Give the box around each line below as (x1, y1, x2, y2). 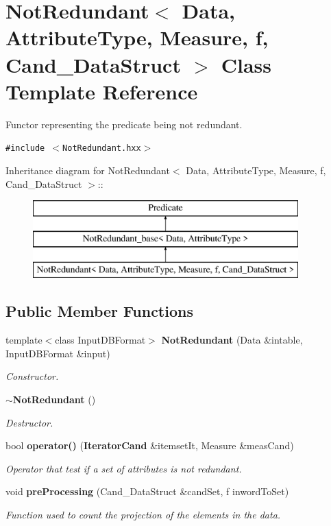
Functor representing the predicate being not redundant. (5, 117, 243, 131)
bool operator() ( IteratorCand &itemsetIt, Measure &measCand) (5, 438, 294, 453)
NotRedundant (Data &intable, (161, 333, 303, 347)
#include (5, 143, 45, 154)
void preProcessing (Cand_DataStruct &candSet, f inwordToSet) (5, 484, 289, 499)
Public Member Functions (5, 300, 193, 322)
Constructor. (5, 369, 59, 383)
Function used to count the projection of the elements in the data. (5, 507, 281, 522)
